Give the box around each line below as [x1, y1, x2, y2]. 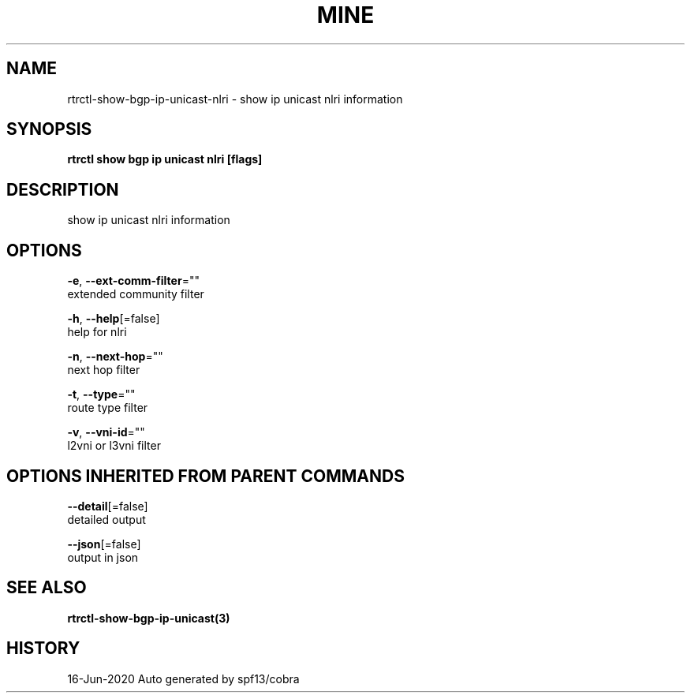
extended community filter [67, 287, 204, 301]
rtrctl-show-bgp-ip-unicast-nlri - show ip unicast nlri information [67, 92, 403, 106]
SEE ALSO [6, 578, 87, 598]
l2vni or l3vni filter [67, 439, 161, 453]
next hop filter [67, 363, 140, 377]
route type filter [67, 401, 148, 415]
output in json [67, 550, 139, 564]
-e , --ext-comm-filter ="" [67, 274, 200, 288]
